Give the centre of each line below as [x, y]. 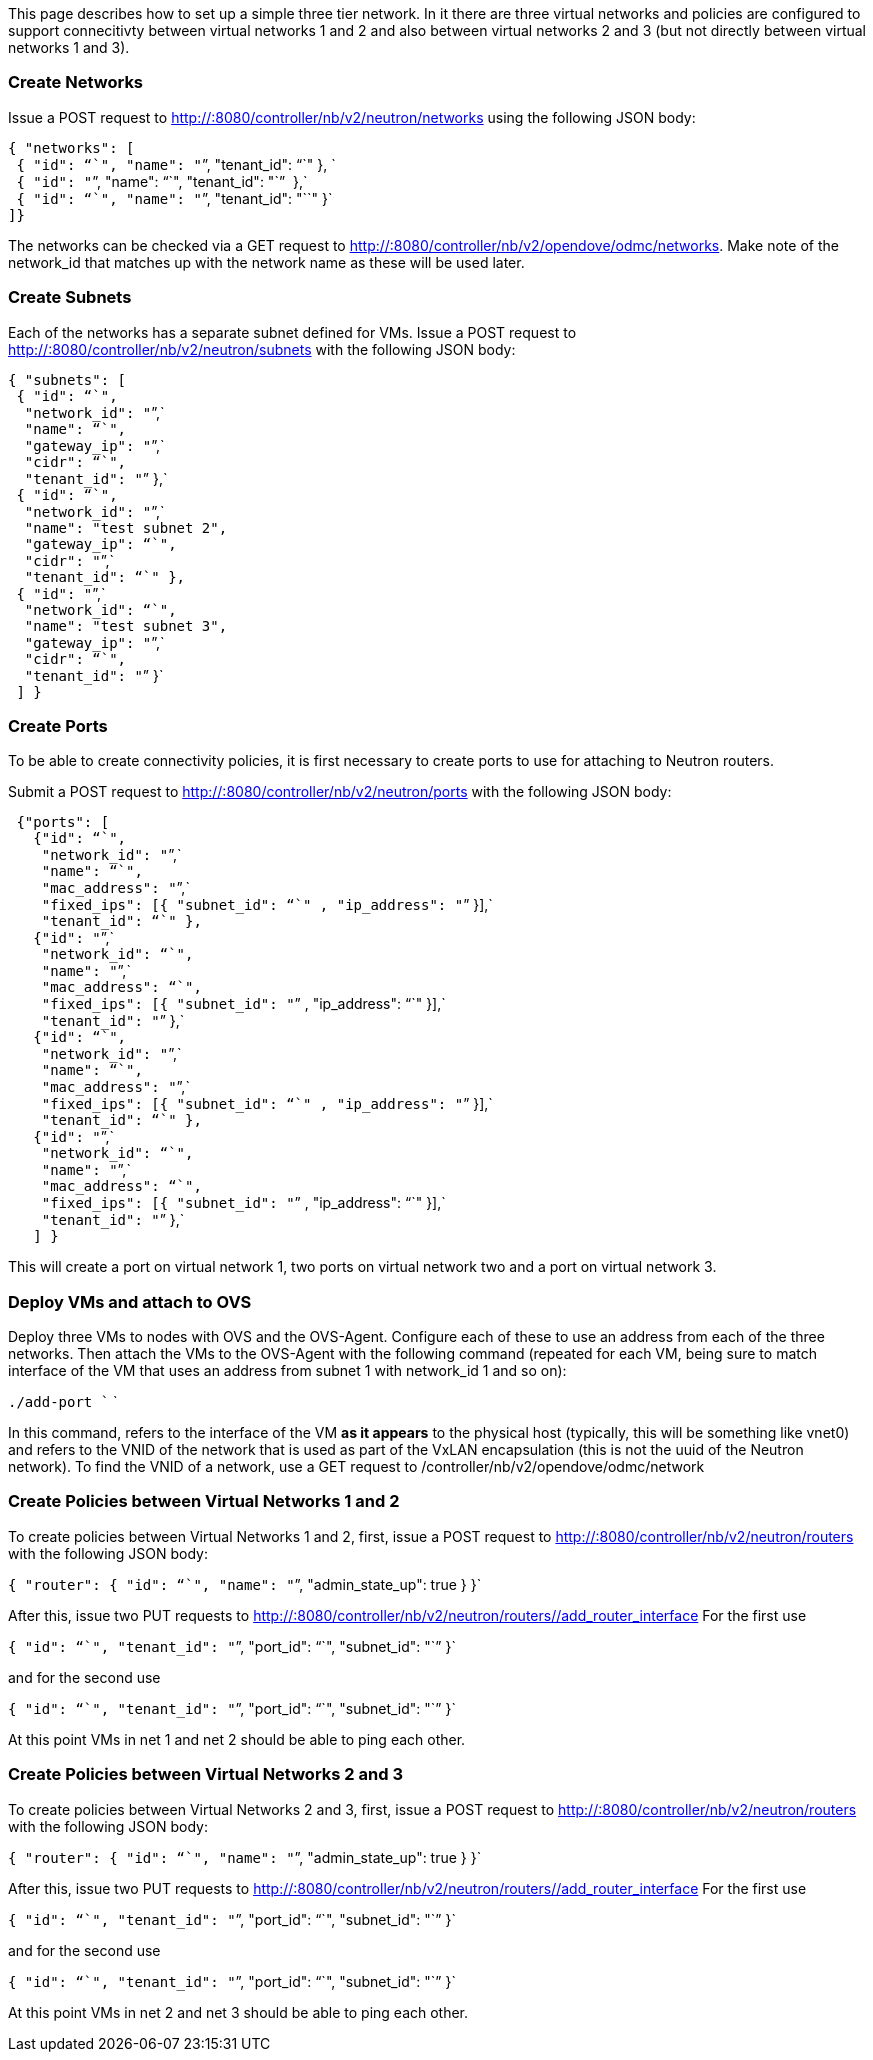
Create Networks [76, 82]
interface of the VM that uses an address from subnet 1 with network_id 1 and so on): [287, 1370]
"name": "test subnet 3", [126, 625]
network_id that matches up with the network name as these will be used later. [266, 262]
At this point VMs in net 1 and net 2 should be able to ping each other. [237, 1739]
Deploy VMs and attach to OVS [130, 1301]
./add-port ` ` [63, 1401]
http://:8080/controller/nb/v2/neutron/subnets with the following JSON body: [262, 349]
